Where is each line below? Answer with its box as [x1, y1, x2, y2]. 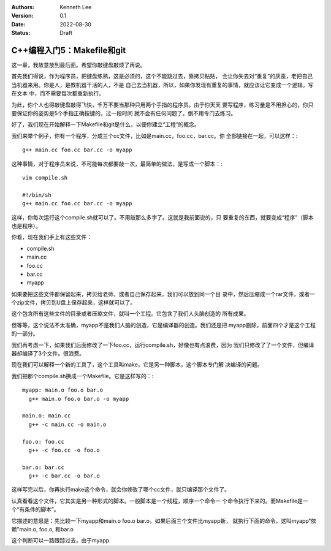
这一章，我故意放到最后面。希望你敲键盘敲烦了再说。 [11, 61, 146, 69]
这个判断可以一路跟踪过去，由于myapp [11, 537, 110, 544]
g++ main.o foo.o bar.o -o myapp [28, 395, 129, 402]
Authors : [11, 4, 35, 10]
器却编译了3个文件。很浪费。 [11, 350, 85, 357]
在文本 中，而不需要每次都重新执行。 [11, 89, 104, 97]
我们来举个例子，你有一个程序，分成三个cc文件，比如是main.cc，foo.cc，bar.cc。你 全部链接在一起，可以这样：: [11, 132, 298, 139]
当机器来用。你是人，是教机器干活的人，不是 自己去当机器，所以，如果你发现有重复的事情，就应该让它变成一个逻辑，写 [11, 81, 314, 88]
